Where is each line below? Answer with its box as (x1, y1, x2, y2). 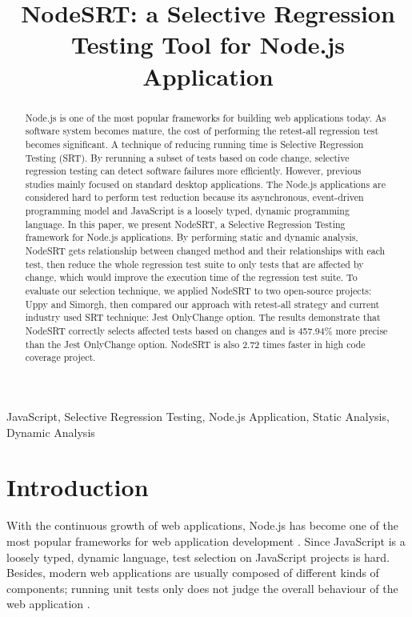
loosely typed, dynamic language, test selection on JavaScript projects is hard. (6, 548, 390, 565)
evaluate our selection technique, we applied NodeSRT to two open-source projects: (25, 284, 372, 298)
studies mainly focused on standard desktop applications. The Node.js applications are (25, 177, 386, 190)
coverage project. (25, 351, 96, 364)
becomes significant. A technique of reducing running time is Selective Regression (25, 137, 364, 150)
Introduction (6, 471, 149, 503)
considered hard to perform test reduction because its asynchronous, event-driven (25, 190, 364, 204)
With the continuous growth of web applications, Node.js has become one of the (6, 517, 398, 534)
